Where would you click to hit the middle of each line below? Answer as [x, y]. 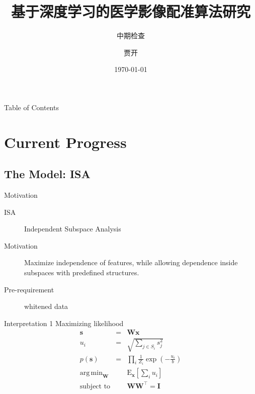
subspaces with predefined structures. [82, 272]
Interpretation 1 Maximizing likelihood [64, 323]
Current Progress [65, 142]
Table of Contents [31, 107]
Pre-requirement [29, 289]
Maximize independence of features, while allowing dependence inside [131, 262]
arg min [91, 373]
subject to [95, 386]
